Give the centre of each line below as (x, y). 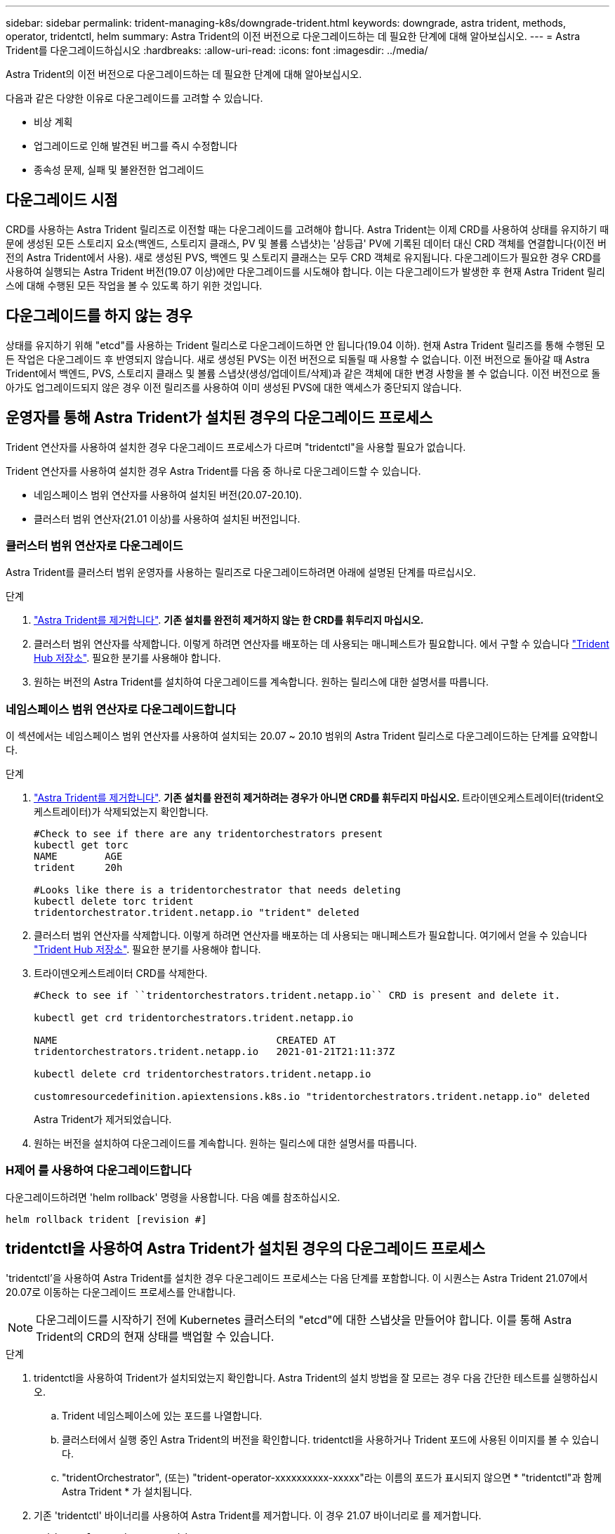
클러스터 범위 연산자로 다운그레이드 (94, 545)
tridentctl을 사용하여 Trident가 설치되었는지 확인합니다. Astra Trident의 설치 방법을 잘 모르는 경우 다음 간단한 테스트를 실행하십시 (316, 1377)
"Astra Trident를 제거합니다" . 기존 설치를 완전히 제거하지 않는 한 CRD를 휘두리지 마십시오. (229, 620)
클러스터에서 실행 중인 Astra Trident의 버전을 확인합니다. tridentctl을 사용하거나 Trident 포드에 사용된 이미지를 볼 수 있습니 (331, 1439)
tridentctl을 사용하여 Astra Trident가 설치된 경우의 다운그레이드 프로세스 (245, 1249)
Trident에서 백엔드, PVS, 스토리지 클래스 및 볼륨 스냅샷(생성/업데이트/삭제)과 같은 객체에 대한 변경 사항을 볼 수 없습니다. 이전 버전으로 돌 (303, 373)
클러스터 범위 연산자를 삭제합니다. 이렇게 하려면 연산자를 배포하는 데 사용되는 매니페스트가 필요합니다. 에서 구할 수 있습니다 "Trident (322, 644)
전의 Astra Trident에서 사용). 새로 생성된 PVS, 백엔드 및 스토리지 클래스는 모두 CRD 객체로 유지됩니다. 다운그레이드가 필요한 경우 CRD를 (304, 257)
